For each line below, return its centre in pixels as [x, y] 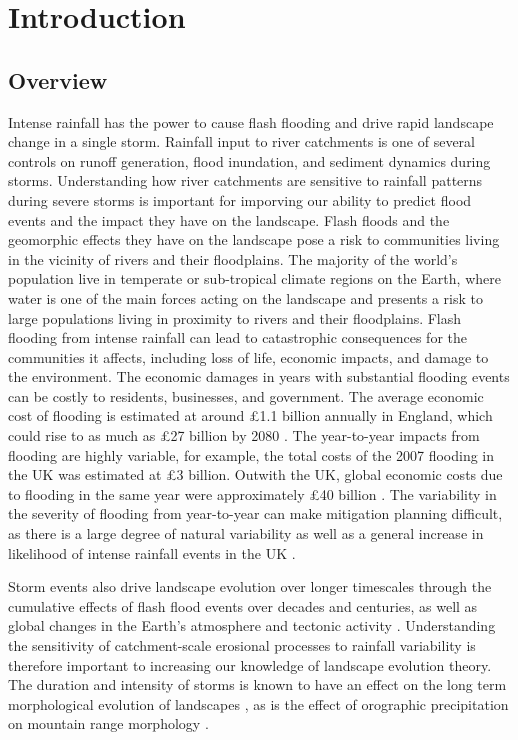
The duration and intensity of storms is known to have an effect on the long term [257, 684]
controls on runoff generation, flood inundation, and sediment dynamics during [249, 160]
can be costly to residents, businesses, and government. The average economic [246, 395]
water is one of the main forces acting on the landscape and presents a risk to [246, 297]
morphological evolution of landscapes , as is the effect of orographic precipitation [258, 703]
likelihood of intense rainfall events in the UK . [152, 552]
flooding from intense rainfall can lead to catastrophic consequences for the [237, 337]
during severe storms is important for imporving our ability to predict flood [240, 199]
